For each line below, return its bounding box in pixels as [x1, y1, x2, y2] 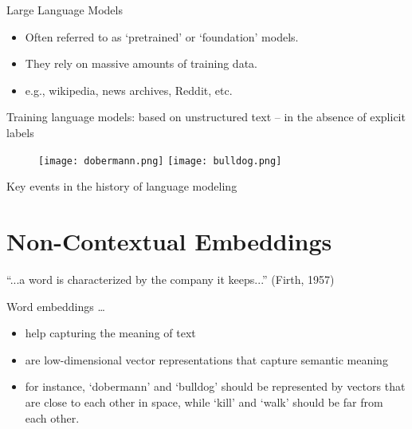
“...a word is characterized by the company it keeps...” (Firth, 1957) [6, 270, 335, 287]
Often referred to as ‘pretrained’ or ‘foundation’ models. [25, 28, 299, 45]
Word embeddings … [6, 297, 105, 314]
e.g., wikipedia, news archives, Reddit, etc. [25, 81, 233, 98]
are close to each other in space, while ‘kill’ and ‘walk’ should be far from [25, 393, 383, 410]
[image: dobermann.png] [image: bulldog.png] [38, 155, 282, 167]
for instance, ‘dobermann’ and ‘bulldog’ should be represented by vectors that [25, 378, 406, 395]
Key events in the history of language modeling [6, 178, 237, 195]
